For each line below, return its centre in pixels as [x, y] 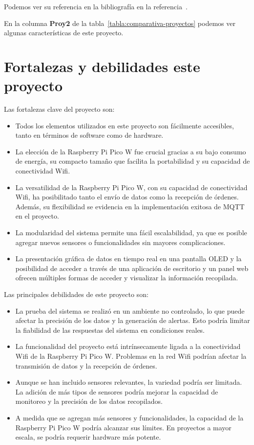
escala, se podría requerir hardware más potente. [88, 437]
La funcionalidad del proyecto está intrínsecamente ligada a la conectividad [128, 346]
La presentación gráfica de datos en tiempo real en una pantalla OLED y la [128, 259]
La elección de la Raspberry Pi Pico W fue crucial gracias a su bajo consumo [131, 151]
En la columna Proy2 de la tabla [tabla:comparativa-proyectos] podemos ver [120, 23]
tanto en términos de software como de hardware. [89, 135]
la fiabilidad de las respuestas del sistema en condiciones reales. [110, 330]
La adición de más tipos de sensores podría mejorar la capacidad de [117, 391]
